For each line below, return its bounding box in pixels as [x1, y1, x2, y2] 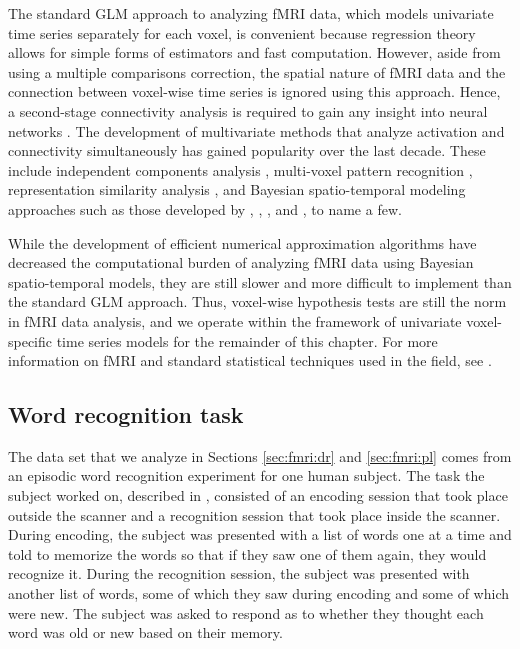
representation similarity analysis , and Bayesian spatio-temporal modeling [8, 179, 466, 200]
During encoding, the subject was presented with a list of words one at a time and [8, 524, 512, 545]
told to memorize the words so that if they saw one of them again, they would [8, 543, 487, 564]
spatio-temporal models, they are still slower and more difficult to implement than [8, 271, 512, 292]
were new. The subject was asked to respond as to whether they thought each [8, 602, 484, 623]
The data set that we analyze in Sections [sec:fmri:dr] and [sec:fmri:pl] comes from [8, 445, 512, 466]
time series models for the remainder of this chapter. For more [56, 330, 438, 351]
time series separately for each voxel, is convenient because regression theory [8, 22, 476, 43]
